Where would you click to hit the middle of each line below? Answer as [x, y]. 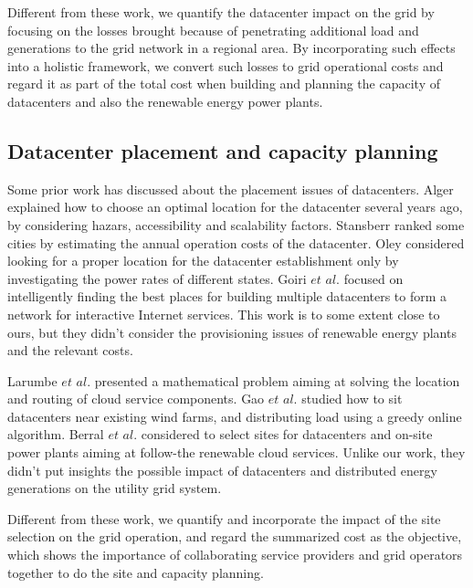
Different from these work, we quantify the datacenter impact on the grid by [221, 12]
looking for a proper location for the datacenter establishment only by [203, 261]
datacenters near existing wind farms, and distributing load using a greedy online [235, 416]
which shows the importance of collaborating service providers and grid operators [235, 555]
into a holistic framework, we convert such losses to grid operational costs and [226, 65]
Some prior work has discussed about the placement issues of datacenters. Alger [231, 189]
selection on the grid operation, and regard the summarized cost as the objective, [235, 536]
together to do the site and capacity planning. [136, 572]
